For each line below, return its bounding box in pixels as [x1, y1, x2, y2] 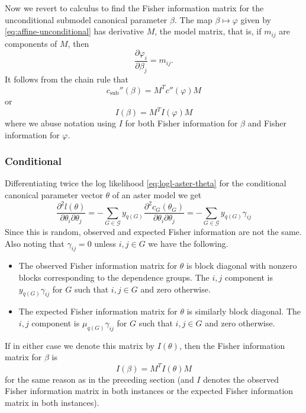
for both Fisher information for [125, 117, 238, 129]
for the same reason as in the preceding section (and [5, 373, 194, 385]
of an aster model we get [112, 189, 202, 201]
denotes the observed [203, 373, 279, 385]
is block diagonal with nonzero [186, 259, 297, 272]
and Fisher [247, 117, 286, 129]
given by [240, 13, 271, 26]
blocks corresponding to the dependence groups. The [18, 271, 210, 283]
